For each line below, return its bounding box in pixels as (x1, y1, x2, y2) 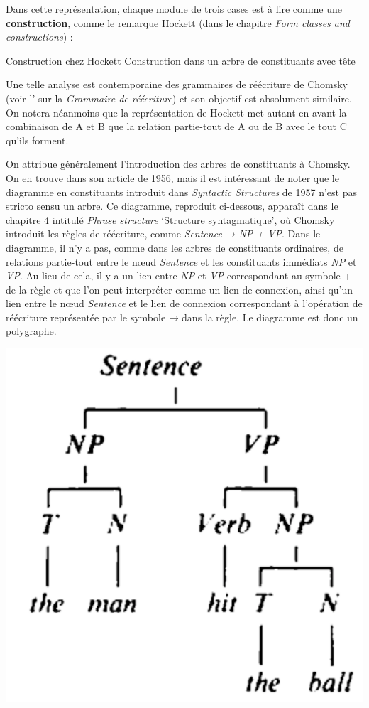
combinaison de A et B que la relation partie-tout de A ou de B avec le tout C (6, 119, 347, 134)
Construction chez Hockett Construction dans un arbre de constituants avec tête (6, 53, 356, 68)
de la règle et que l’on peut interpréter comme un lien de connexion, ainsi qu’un (6, 281, 353, 296)
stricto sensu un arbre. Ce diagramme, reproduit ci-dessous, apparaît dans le (6, 198, 338, 213)
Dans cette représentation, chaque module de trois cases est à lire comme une (6, 1, 342, 16)
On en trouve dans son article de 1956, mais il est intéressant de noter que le (6, 170, 339, 185)
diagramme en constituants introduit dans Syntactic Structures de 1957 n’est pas (6, 184, 357, 199)
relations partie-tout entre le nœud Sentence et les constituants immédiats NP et (6, 254, 357, 269)
